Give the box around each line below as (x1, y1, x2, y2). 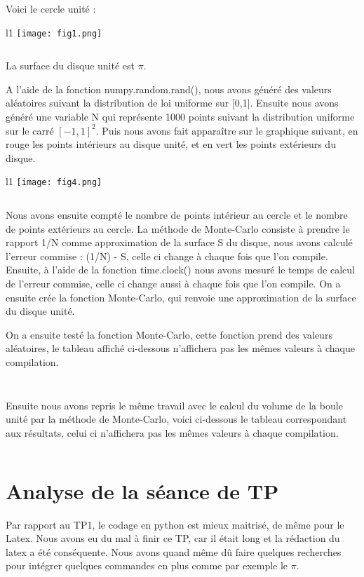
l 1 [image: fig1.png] (6, 25, 102, 39)
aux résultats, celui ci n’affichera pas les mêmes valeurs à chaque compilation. (6, 425, 339, 440)
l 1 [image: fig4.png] (6, 174, 102, 189)
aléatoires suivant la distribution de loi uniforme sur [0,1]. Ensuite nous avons (6, 95, 339, 110)
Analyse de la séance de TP (6, 476, 279, 505)
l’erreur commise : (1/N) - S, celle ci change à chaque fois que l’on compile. (6, 248, 328, 263)
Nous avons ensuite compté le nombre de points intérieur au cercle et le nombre (6, 208, 348, 222)
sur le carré (6, 123, 54, 137)
